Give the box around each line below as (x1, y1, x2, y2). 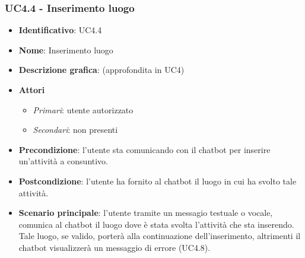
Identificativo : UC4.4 (18, 24, 102, 36)
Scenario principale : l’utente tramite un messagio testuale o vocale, (18, 206, 273, 219)
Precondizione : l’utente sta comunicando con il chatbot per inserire (18, 143, 271, 155)
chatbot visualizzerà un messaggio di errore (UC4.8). (18, 241, 211, 253)
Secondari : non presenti (33, 123, 118, 136)
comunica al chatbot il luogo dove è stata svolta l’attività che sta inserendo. (18, 218, 294, 230)
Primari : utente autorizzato (33, 103, 134, 116)
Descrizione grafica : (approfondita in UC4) (18, 63, 185, 76)
